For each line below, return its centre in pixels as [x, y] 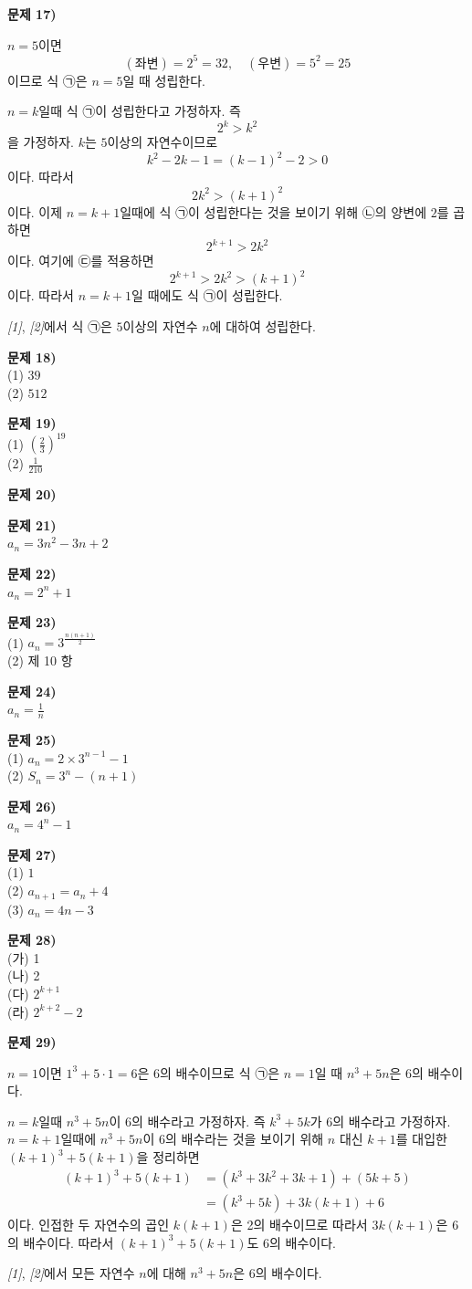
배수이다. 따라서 [68, 1242]
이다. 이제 [35, 211]
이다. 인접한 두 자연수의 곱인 [89, 1225]
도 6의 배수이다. [292, 1242]
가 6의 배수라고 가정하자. [380, 1121]
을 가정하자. [41, 142]
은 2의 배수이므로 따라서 [299, 1225]
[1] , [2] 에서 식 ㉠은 [60, 325]
